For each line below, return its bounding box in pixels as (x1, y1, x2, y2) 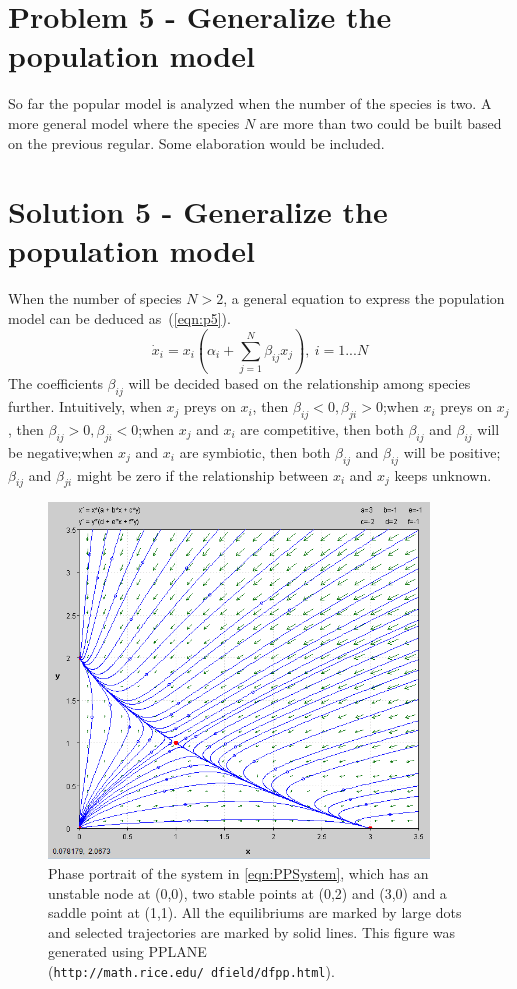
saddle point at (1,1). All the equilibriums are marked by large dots (48, 902, 462, 923)
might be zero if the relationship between (76, 464, 329, 485)
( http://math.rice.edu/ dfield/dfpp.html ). (48, 960, 335, 981)
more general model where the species (8, 112, 240, 133)
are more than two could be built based (259, 112, 502, 133)
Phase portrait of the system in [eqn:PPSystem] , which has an (48, 863, 429, 884)
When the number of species (8, 288, 182, 309)
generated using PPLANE (48, 941, 207, 962)
